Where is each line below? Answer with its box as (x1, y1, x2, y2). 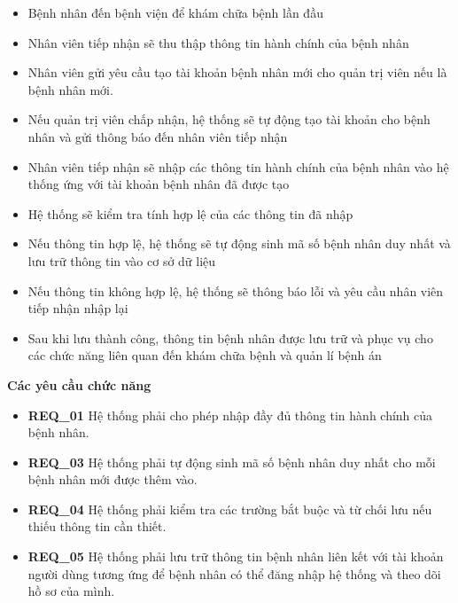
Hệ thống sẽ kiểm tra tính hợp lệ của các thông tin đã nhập (27, 204, 353, 223)
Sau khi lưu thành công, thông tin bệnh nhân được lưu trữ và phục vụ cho (27, 328, 433, 347)
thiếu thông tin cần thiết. (27, 517, 167, 536)
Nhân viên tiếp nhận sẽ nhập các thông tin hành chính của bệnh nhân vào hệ (27, 157, 449, 176)
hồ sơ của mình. (27, 582, 115, 600)
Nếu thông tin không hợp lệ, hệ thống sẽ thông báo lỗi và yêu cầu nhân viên (27, 281, 444, 300)
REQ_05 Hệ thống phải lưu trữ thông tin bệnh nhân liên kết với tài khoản (27, 547, 444, 566)
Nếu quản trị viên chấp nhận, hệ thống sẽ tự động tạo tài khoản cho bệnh (27, 110, 431, 129)
